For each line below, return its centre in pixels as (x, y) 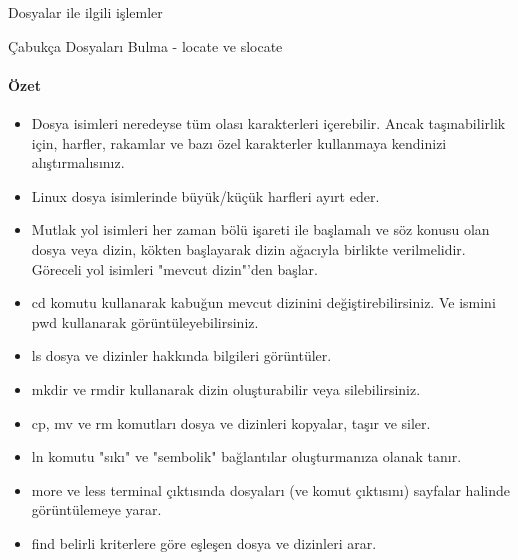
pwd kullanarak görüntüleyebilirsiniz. (145, 321)
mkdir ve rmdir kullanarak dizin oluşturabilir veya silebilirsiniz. (226, 388)
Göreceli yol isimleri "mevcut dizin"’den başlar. (174, 268)
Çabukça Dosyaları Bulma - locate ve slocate (145, 45)
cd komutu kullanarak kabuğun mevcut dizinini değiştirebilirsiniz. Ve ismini (263, 302)
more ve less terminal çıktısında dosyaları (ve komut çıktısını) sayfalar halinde (270, 489)
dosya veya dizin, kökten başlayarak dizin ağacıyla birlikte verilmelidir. (248, 248)
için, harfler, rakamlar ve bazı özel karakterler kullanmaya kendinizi (239, 142)
